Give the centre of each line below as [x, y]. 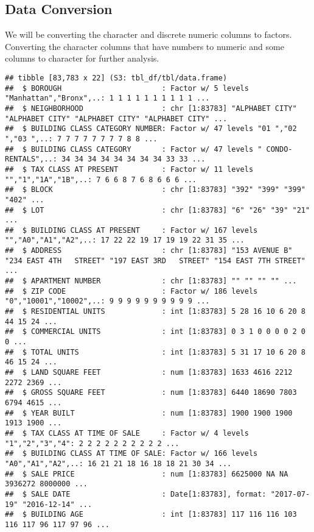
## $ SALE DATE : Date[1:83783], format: [136, 494]
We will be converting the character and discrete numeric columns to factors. [148, 34]
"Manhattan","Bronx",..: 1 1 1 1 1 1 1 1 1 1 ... [107, 98]
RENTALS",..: [31, 159]
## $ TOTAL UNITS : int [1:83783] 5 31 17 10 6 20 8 [155, 352]
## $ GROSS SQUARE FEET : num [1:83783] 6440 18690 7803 [151, 393]
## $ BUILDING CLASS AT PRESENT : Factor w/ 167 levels [131, 230]
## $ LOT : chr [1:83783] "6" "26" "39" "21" [158, 210]
